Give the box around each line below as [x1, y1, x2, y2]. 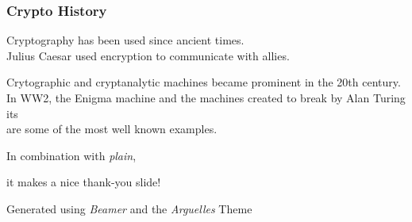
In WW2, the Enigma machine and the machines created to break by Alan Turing [6, 90, 406, 105]
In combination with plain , [6, 147, 137, 163]
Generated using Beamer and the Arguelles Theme [6, 200, 252, 216]
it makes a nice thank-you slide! [6, 174, 161, 190]
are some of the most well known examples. [6, 121, 218, 137]
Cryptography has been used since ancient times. [6, 32, 245, 48]
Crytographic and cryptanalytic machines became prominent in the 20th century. [6, 74, 401, 90]
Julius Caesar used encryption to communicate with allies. [6, 47, 290, 63]
